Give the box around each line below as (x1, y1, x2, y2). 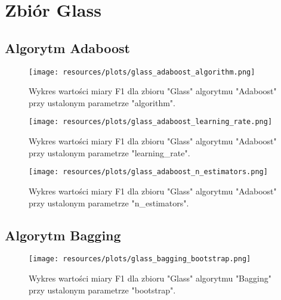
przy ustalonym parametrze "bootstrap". (29, 283, 176, 296)
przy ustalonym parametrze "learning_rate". (29, 146, 190, 159)
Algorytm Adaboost (5, 38, 130, 57)
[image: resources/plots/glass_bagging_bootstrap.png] (29, 255, 251, 264)
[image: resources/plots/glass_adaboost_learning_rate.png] (29, 117, 273, 126)
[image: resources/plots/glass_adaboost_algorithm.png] (29, 67, 255, 76)
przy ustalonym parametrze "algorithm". (29, 96, 175, 109)
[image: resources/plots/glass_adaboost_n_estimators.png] (29, 168, 268, 177)
